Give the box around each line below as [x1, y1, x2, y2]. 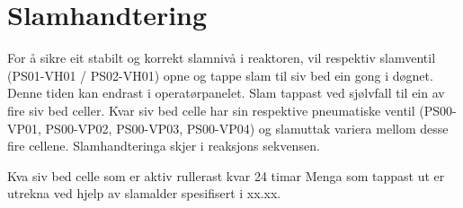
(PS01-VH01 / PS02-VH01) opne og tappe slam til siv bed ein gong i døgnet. [7, 65, 433, 84]
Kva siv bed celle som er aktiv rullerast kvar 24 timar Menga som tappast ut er [7, 166, 445, 185]
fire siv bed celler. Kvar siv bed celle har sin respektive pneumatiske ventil [7, 100, 415, 119]
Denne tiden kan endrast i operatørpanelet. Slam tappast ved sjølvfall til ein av [7, 83, 445, 102]
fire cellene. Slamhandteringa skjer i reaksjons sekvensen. [7, 136, 320, 155]
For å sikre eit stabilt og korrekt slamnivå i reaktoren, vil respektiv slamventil [7, 48, 436, 67]
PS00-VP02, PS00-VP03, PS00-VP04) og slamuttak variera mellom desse [45, 118, 449, 137]
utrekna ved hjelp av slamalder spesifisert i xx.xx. [7, 184, 281, 203]
